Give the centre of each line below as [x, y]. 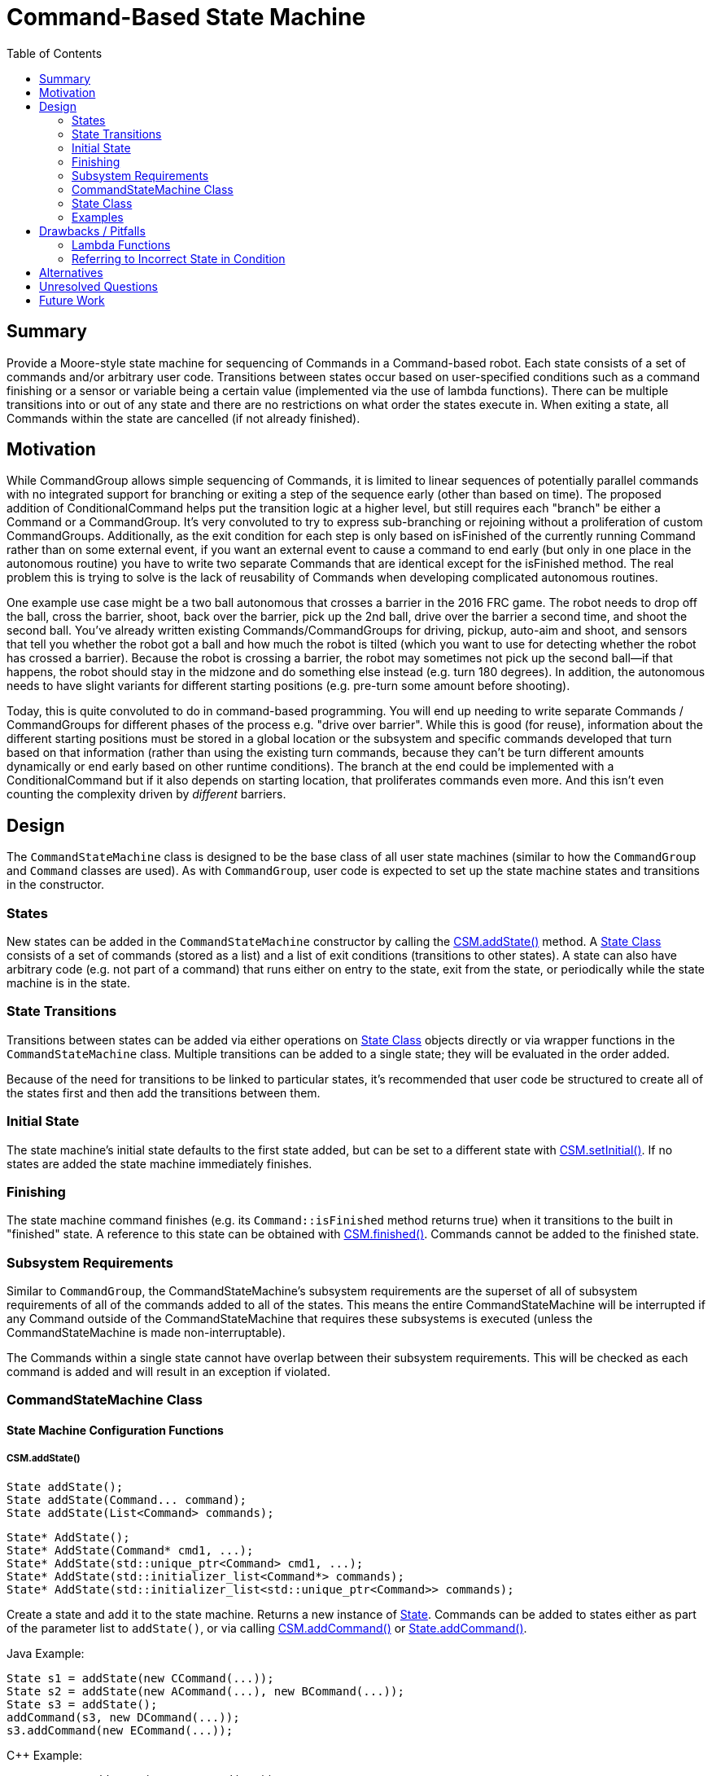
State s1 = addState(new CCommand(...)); [140, 1678]
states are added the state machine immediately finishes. [159, 1163]
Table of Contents [55, 53]
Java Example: [46, 1653]
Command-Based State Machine [186, 17]
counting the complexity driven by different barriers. [146, 794]
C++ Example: [45, 1755]
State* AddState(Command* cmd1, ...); [130, 1550]
